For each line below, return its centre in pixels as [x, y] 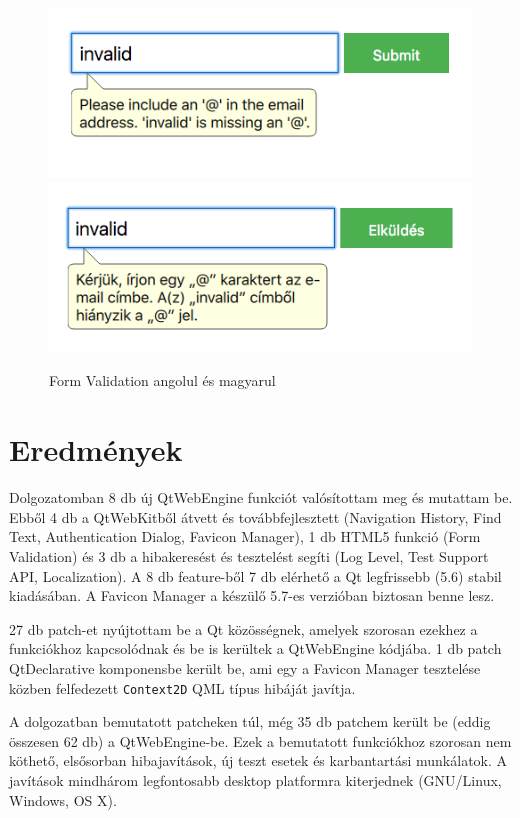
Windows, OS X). [63, 799]
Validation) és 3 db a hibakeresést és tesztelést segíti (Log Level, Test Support [249, 555]
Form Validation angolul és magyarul [162, 380]
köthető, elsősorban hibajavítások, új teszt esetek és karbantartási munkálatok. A [258, 760]
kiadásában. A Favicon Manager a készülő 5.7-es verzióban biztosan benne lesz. [252, 595]
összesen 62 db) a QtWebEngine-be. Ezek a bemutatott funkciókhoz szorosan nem [260, 740]
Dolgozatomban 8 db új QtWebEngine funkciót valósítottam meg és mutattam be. [261, 497]
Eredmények [96, 449]
